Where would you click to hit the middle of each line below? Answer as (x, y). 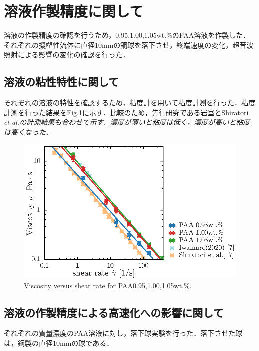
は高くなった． (28, 132)
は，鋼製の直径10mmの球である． (59, 343)
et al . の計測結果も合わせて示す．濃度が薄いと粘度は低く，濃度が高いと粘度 (127, 122)
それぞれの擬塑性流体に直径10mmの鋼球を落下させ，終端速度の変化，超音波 (129, 45)
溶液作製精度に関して (74, 11)
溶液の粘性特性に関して (62, 82)
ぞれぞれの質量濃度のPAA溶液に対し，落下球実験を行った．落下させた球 (123, 333)
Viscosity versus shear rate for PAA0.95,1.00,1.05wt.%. (108, 285)
